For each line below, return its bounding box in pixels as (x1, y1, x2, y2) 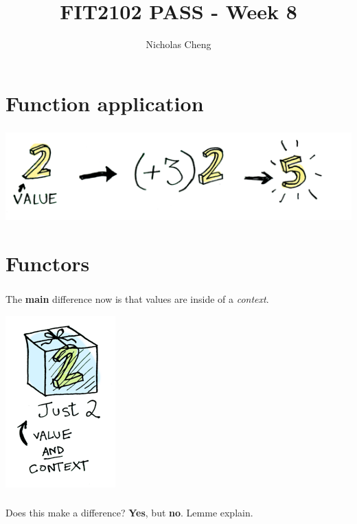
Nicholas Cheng (146, 37, 211, 52)
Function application (5, 89, 204, 117)
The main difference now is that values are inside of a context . (5, 292, 269, 306)
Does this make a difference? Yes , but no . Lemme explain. (5, 505, 253, 520)
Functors (5, 249, 90, 277)
